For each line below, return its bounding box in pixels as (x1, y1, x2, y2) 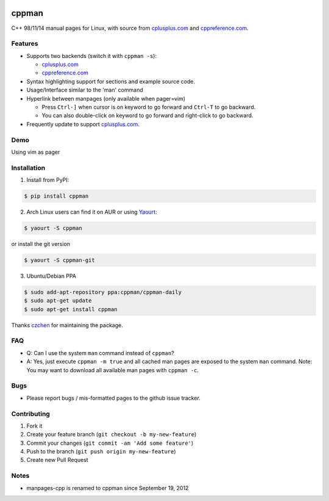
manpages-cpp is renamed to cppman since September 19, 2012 (26, 484, 189, 491)
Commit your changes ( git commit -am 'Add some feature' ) (26, 439, 194, 447)
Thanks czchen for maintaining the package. (11, 321, 123, 329)
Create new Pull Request (26, 456, 88, 464)
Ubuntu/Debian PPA (26, 272, 76, 279)
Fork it (26, 422, 43, 430)
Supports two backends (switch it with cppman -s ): (26, 52, 157, 59)
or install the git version (11, 240, 70, 247)
